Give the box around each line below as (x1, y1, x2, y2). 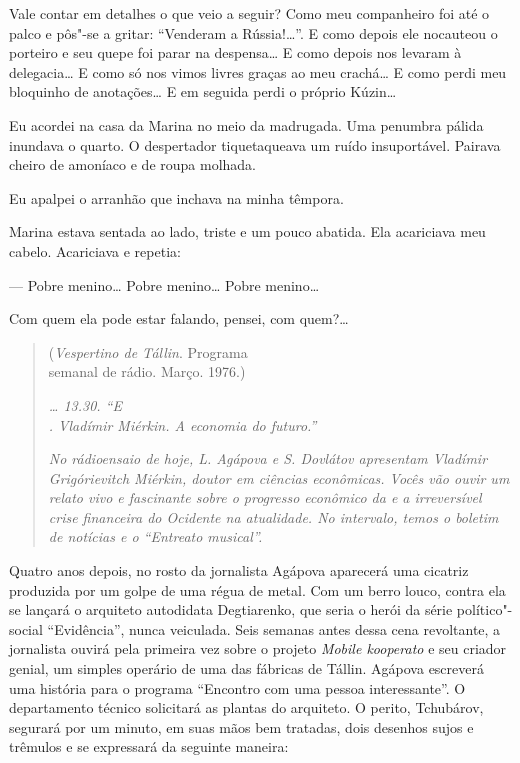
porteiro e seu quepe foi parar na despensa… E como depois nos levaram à (9, 42, 462, 63)
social (9, 618, 43, 639)
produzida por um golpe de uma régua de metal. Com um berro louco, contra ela (9, 579, 506, 600)
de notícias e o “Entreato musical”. (48, 526, 263, 547)
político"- (456, 599, 513, 620)
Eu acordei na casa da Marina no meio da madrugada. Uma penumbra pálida (9, 114, 484, 135)
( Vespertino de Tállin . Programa (48, 341, 248, 362)
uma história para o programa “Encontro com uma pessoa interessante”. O (9, 677, 466, 698)
